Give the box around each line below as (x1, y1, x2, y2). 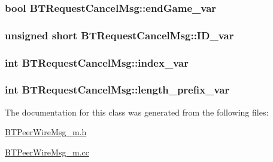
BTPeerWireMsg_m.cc (5, 145, 89, 158)
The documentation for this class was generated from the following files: (5, 105, 269, 118)
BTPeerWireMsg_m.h (5, 126, 87, 138)
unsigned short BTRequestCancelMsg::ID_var (5, 27, 234, 42)
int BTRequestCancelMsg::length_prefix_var (5, 82, 230, 97)
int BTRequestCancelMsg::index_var (5, 55, 189, 70)
